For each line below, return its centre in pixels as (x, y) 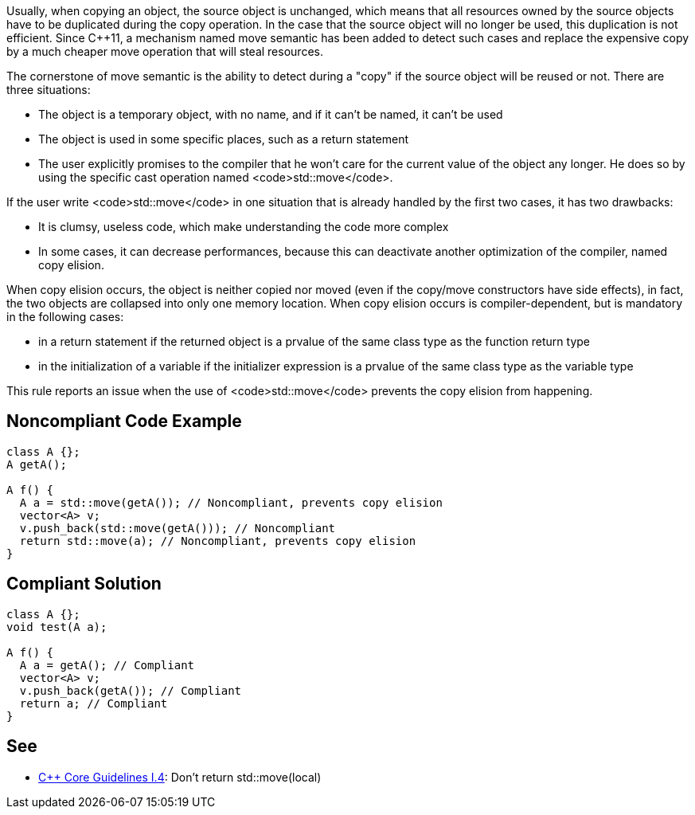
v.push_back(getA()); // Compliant (131, 690)
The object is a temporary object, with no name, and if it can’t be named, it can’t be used (271, 114)
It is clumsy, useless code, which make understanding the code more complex (244, 227)
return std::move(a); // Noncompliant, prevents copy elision (218, 541)
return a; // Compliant (94, 703)
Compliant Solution (84, 584)
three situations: (49, 90)
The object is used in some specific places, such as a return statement (224, 139)
